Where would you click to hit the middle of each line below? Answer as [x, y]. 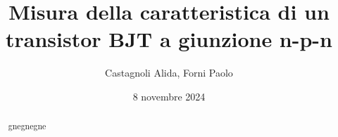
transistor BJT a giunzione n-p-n [169, 39]
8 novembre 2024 [169, 96]
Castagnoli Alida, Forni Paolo [169, 73]
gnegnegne [27, 126]
